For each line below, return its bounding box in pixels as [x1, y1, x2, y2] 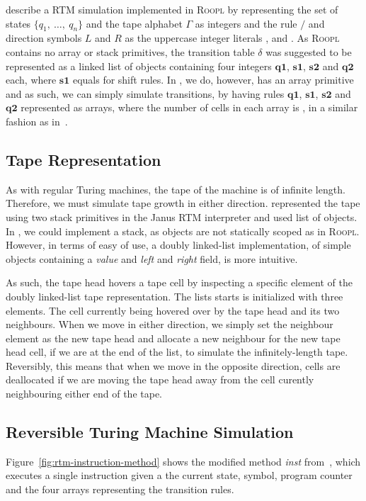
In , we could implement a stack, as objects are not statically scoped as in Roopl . [6, 223, 360, 238]
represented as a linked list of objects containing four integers [6, 58, 272, 73]
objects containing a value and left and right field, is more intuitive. [6, 251, 298, 266]
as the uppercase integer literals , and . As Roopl [125, 30, 340, 45]
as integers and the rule [195, 16, 297, 30]
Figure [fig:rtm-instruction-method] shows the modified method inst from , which [6, 454, 361, 468]
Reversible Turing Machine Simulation [6, 421, 294, 443]
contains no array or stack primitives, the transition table [6, 44, 255, 59]
